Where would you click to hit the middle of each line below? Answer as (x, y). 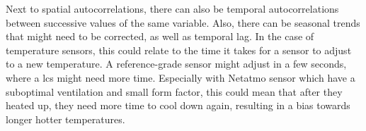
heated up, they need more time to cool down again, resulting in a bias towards (178, 105)
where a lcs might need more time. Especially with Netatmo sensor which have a (181, 77)
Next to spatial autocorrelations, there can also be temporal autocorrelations (172, 8)
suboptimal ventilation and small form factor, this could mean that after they (174, 91)
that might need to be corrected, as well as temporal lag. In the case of (160, 36)
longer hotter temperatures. (65, 119)
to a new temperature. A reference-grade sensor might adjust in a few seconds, (176, 64)
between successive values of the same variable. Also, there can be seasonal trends (183, 22)
